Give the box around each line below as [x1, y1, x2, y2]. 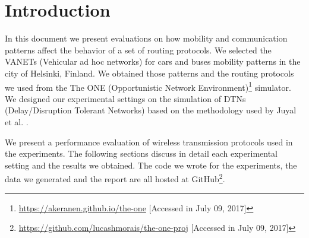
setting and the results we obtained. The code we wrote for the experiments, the [5, 158, 297, 171]
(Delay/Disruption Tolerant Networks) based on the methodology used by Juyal [5, 104, 297, 116]
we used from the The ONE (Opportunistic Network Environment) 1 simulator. [5, 79, 291, 93]
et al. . [5, 115, 29, 128]
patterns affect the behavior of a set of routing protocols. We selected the [5, 43, 272, 56]
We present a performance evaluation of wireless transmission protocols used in [5, 135, 293, 148]
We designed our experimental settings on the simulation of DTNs [5, 92, 246, 104]
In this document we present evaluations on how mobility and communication [5, 32, 288, 45]
